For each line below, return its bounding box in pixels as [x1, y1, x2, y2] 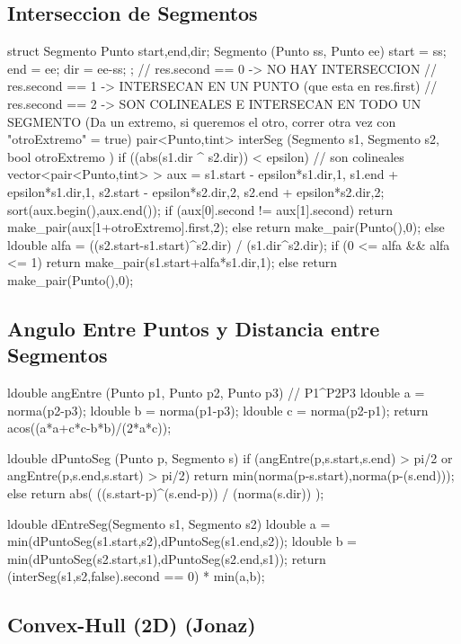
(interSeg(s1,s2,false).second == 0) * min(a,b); [7, 567, 265, 586]
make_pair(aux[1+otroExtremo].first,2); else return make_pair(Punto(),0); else [7, 218, 445, 237]
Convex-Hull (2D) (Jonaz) [7, 611, 256, 639]
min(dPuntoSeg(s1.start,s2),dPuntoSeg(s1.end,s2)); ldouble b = [7, 532, 358, 550]
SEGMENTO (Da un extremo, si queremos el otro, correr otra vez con [7, 112, 396, 130]
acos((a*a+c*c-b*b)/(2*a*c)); [7, 418, 172, 437]
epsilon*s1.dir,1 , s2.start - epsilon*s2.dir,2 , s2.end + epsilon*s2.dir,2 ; [7, 182, 385, 201]
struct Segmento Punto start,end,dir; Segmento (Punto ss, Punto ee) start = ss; [7, 41, 447, 60]
